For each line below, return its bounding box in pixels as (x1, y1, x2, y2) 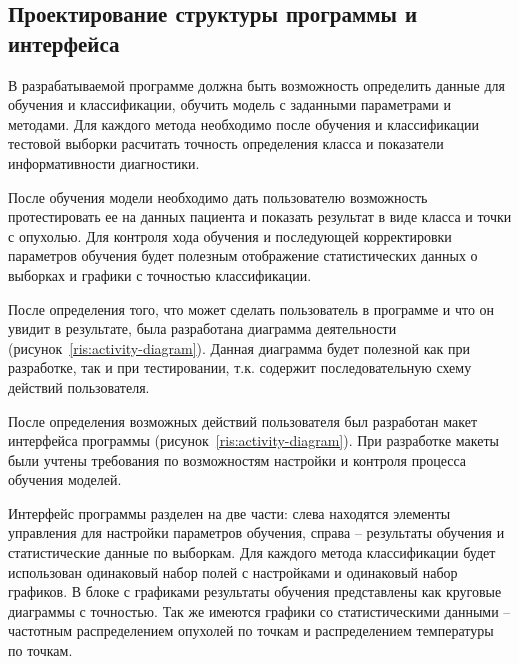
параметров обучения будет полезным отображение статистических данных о (8, 245, 478, 266)
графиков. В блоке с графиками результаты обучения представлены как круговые (8, 581, 502, 602)
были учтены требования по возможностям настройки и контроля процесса (8, 449, 467, 470)
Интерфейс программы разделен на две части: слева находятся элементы (8, 502, 451, 523)
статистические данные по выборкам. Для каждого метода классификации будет (8, 542, 496, 563)
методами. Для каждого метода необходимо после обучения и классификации (8, 113, 480, 134)
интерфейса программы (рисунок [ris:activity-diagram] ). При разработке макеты (8, 430, 499, 451)
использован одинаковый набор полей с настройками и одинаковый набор (8, 561, 458, 582)
